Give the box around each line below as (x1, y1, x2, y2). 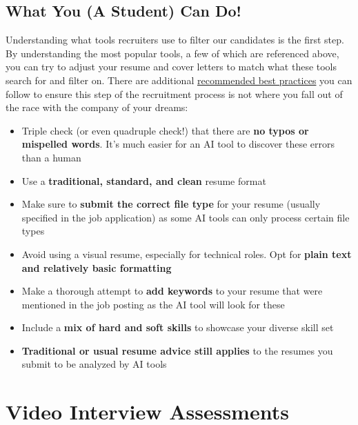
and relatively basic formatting (21, 260, 172, 275)
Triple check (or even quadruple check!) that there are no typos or (21, 123, 309, 137)
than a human (21, 150, 81, 164)
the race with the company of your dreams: (6, 100, 188, 115)
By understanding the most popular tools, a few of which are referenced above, (6, 46, 339, 60)
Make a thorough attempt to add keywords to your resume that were (21, 284, 323, 298)
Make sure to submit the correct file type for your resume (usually (21, 197, 321, 211)
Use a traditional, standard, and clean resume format (21, 173, 266, 188)
